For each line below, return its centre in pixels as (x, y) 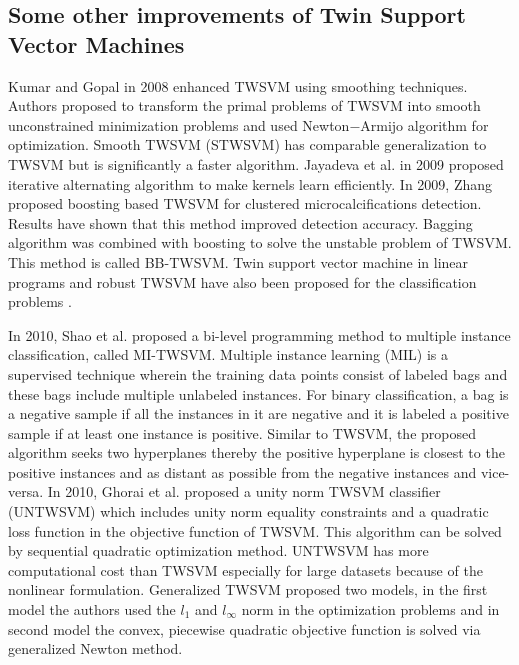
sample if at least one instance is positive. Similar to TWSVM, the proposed (242, 432)
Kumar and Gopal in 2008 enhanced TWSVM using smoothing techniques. (238, 85)
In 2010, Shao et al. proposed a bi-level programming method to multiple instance (259, 334)
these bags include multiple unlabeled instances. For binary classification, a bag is (258, 393)
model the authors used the (92, 609)
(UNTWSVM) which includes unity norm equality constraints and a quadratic (248, 511)
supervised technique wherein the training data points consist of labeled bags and (258, 373)
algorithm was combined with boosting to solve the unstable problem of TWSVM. (260, 242)
